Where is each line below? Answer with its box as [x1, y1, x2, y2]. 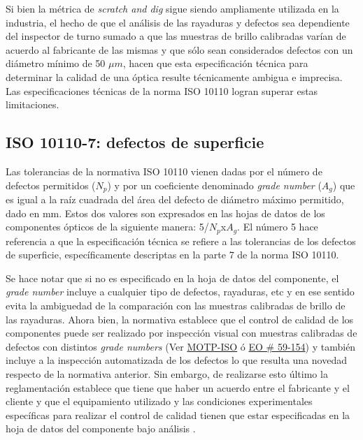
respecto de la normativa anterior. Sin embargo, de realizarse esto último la [6, 366, 328, 381]
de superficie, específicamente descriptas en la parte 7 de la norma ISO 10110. [6, 247, 339, 262]
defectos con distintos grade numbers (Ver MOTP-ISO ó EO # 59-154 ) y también [6, 339, 356, 353]
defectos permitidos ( [6, 177, 96, 192]
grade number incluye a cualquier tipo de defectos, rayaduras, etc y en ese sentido [6, 284, 355, 299]
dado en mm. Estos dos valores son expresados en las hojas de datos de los [6, 205, 325, 220]
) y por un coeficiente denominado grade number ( [107, 177, 322, 192]
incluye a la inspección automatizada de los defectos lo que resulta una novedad [6, 353, 347, 367]
